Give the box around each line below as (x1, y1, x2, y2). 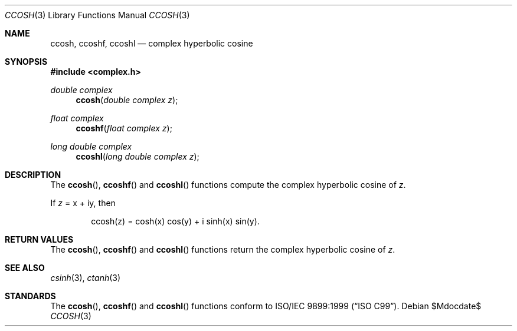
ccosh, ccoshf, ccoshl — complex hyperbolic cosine (50, 38, 253, 48)
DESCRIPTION (5, 170, 61, 180)
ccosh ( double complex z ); (76, 95, 178, 105)
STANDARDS (5, 291, 56, 301)
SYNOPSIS (5, 57, 48, 67)
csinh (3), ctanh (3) (50, 273, 121, 283)
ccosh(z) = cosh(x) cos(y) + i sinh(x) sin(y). (91, 216, 260, 226)
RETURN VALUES (5, 234, 74, 244)
